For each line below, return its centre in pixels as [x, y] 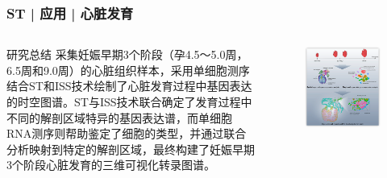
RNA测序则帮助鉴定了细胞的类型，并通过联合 [127, 133]
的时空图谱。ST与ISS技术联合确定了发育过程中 [129, 101]
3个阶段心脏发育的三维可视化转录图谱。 [111, 165]
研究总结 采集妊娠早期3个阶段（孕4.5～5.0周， [127, 54]
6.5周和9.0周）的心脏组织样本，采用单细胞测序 [128, 70]
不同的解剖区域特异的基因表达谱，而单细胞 [119, 117]
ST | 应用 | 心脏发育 [70, 12]
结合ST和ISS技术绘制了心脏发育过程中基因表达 [129, 86]
